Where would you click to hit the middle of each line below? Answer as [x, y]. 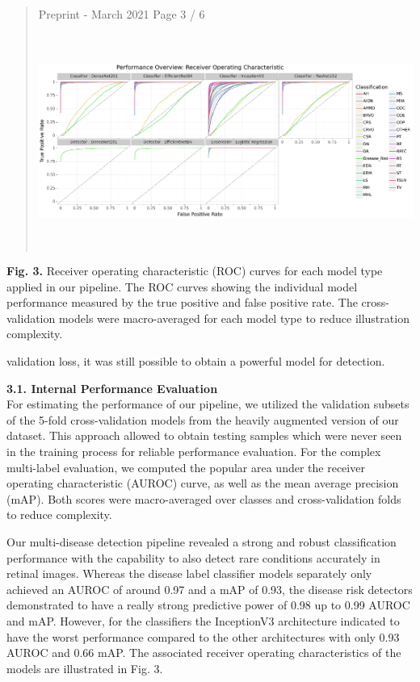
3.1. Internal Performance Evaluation [112, 388]
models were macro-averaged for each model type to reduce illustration [234, 318]
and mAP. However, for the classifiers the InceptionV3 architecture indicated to [203, 620]
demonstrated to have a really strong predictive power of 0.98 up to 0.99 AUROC [208, 605]
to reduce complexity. [59, 515]
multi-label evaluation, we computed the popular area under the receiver [186, 467]
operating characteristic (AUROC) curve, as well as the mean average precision [203, 483]
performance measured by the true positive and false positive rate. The [182, 302]
